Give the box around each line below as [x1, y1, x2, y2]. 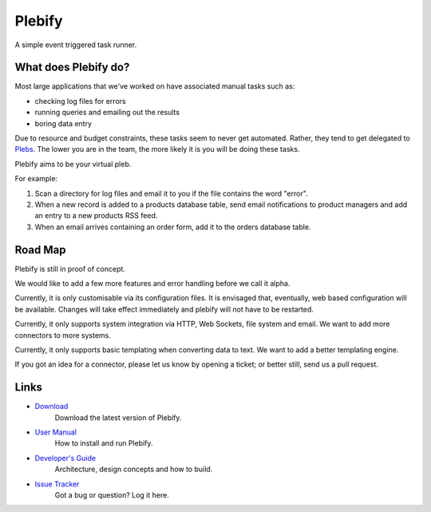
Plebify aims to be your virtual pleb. [14, 159, 132, 169]
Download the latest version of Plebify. [54, 412, 182, 423]
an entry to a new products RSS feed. [34, 211, 158, 220]
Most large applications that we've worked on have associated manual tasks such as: [14, 81, 295, 91]
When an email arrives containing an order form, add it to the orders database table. [34, 222, 311, 232]
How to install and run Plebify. [54, 439, 153, 448]
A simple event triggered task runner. [14, 40, 137, 50]
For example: [14, 174, 58, 184]
